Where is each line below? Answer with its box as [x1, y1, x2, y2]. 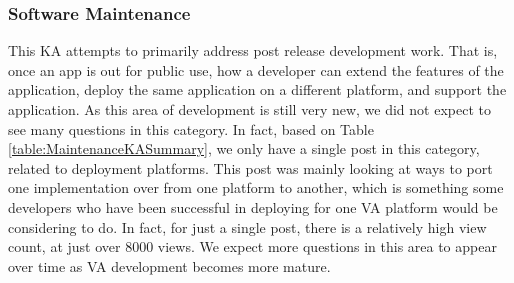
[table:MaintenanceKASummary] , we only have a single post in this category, [8, 138, 480, 159]
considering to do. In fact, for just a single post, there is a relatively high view [8, 216, 487, 237]
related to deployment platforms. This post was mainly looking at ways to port [8, 157, 493, 178]
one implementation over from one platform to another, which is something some [8, 177, 504, 198]
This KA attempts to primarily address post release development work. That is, [8, 40, 498, 61]
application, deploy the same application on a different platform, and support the [8, 79, 507, 100]
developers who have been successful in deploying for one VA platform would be [8, 196, 498, 217]
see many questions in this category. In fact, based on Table [8, 118, 374, 139]
